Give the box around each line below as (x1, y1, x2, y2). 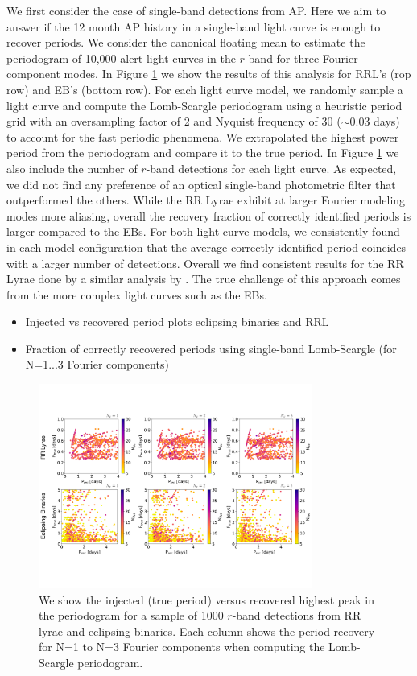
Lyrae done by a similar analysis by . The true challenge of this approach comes (6, 270, 401, 287)
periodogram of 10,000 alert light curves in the (6, 49, 236, 66)
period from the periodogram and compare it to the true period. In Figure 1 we (6, 144, 399, 161)
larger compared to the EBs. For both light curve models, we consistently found (6, 223, 400, 240)
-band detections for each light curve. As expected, (146, 159, 397, 176)
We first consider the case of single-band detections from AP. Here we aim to (6, 2, 386, 19)
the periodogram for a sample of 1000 (39, 607, 224, 624)
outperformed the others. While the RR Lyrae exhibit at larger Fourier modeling (6, 192, 406, 208)
